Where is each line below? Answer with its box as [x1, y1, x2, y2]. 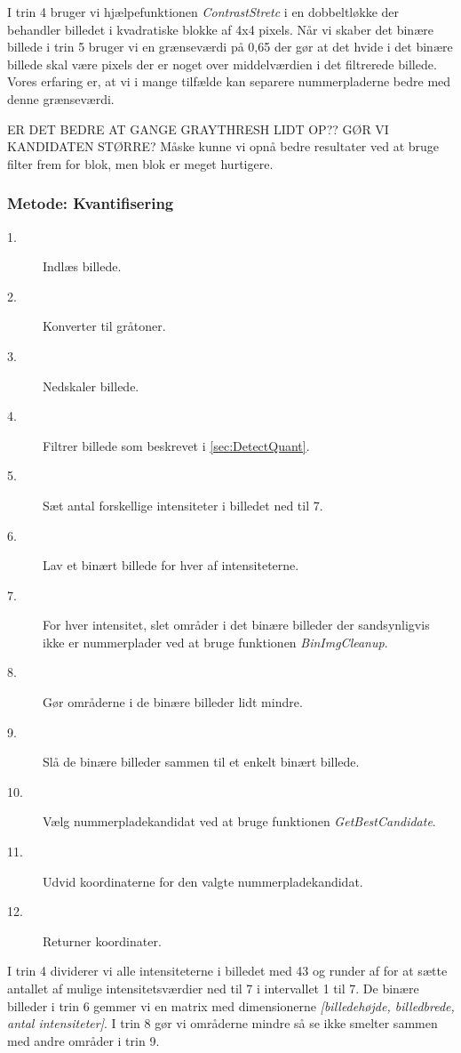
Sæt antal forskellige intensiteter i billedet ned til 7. [43, 495, 323, 514]
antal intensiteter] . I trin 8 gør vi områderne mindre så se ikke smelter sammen [7, 1014, 438, 1033]
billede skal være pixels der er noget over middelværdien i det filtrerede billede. [7, 54, 437, 73]
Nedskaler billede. [43, 376, 139, 395]
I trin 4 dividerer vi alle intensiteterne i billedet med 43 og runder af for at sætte [7, 961, 448, 980]
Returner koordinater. [43, 931, 162, 950]
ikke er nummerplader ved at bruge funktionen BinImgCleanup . [43, 632, 388, 651]
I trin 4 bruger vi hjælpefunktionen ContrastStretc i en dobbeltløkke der [7, 3, 399, 20]
